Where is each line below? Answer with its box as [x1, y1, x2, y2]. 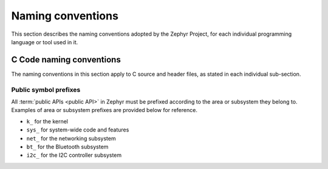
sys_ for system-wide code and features [26, 126, 129, 133]
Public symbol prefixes [11, 85, 81, 94]
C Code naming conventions [11, 55, 121, 65]
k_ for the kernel [26, 118, 68, 125]
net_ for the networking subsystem [26, 134, 116, 142]
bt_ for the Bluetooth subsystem [26, 143, 109, 150]
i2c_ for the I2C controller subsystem [26, 151, 122, 159]
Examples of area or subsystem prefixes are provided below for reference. [11, 107, 197, 114]
